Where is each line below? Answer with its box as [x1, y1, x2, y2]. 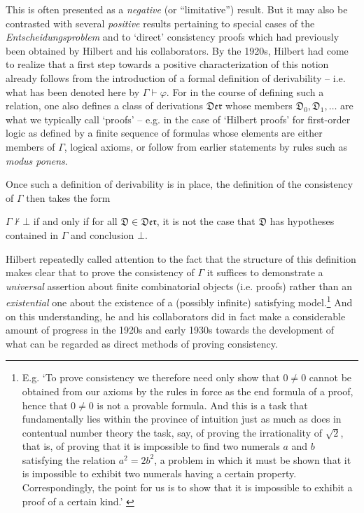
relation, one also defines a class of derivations [6, 98, 204, 113]
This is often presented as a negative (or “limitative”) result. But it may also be [6, 2, 348, 16]
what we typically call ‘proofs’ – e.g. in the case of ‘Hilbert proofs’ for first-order [6, 111, 351, 126]
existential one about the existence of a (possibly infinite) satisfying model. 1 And [6, 293, 353, 309]
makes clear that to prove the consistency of [6, 265, 195, 280]
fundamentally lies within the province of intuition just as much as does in [22, 411, 342, 426]
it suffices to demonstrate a [206, 265, 323, 280]
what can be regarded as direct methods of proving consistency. [6, 336, 278, 350]
